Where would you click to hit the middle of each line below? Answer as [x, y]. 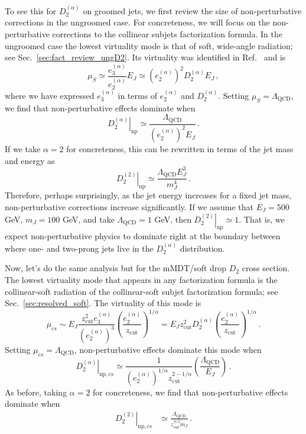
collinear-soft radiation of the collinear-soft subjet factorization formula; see [141, 291]
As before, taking [36, 392]
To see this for [31, 10]
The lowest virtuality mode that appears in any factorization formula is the [141, 279]
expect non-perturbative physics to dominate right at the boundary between [143, 236]
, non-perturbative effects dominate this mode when [168, 349]
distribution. [202, 248]
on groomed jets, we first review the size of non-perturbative [192, 10]
